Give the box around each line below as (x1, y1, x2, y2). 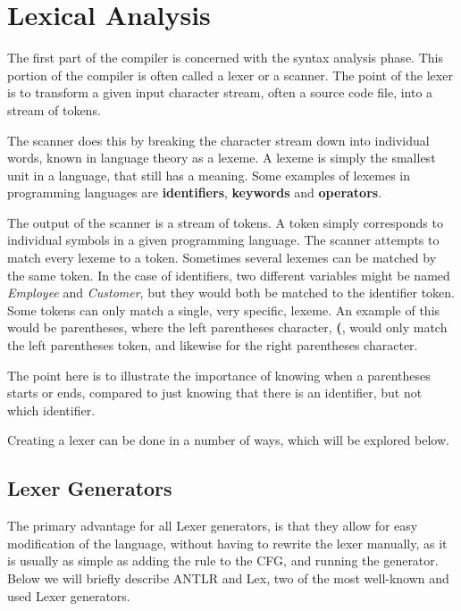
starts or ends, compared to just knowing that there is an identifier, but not (7, 383, 423, 402)
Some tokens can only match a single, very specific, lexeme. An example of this (7, 300, 440, 319)
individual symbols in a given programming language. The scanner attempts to (7, 230, 440, 249)
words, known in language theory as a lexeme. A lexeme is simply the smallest (7, 148, 436, 167)
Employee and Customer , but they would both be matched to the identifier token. (7, 283, 455, 302)
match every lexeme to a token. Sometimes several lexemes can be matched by (7, 248, 437, 267)
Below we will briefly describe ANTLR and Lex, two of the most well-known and (7, 568, 449, 587)
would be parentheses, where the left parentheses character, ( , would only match (7, 318, 448, 337)
